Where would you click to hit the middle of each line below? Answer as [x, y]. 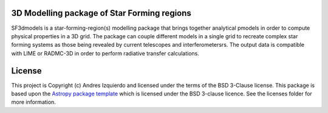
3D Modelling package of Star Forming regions [101, 13]
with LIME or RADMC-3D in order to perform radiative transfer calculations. [105, 53]
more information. [33, 102]
